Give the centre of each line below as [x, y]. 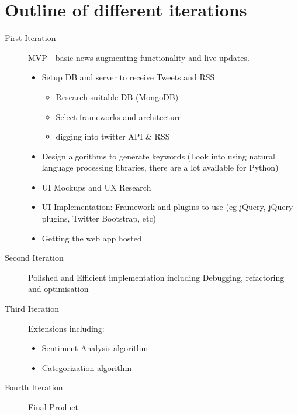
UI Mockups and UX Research [96, 187]
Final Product [53, 407]
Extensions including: [66, 328]
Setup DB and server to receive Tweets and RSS [128, 77]
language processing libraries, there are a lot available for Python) [160, 167]
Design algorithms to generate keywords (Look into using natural [158, 156]
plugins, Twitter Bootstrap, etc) [99, 218]
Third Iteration [32, 309]
